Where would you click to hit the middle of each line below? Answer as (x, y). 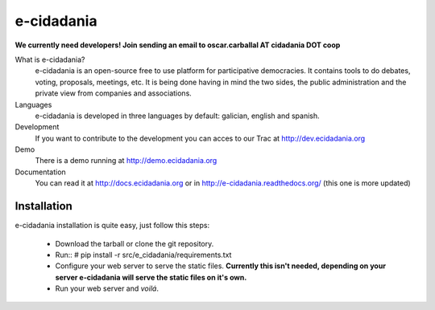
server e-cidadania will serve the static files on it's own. (151, 277)
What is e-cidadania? (50, 59)
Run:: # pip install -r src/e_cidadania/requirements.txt (143, 255)
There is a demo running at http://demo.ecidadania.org (126, 161)
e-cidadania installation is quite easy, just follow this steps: (112, 226)
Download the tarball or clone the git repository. (135, 243)
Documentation (40, 172)
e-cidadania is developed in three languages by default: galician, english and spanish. (177, 116)
